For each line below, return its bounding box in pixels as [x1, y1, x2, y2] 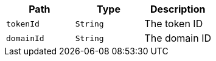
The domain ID [144, 32, 212, 44]
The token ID [144, 18, 203, 30]
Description [150, 3, 206, 15]
